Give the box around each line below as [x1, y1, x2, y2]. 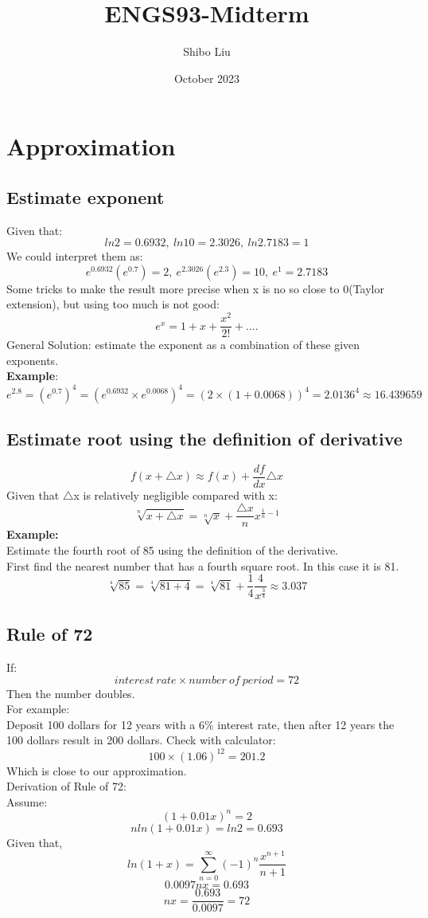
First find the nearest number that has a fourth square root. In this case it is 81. [6, 557, 399, 574]
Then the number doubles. [6, 685, 135, 701]
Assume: [6, 793, 48, 810]
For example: [6, 700, 70, 717]
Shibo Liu [183, 43, 231, 60]
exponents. [6, 351, 59, 368]
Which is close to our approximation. [6, 762, 187, 779]
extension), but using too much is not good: [6, 296, 220, 312]
